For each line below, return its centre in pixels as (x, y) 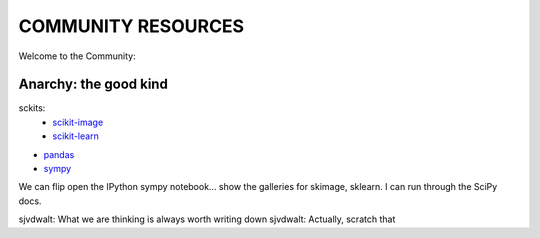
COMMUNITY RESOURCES (131, 26)
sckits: (32, 108)
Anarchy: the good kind (93, 84)
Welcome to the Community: (77, 56)
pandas (59, 154)
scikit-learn (75, 136)
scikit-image (78, 122)
